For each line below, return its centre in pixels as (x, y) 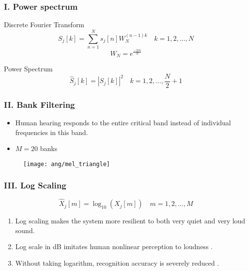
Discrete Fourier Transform (44, 25)
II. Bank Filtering (39, 104)
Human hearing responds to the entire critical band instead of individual (123, 123)
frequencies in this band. (52, 132)
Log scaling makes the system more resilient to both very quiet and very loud (130, 221)
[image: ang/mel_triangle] (67, 164)
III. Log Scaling (35, 185)
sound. (25, 230)
